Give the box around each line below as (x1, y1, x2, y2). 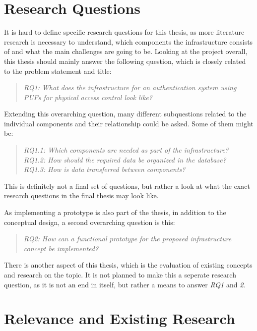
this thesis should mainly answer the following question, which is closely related (4, 55, 246, 66)
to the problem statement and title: (4, 65, 112, 76)
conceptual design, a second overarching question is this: (4, 217, 175, 227)
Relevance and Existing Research (4, 308, 235, 329)
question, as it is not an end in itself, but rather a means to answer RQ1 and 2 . (4, 279, 246, 289)
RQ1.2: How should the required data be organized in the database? (23, 154, 226, 165)
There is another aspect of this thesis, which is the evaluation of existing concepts (4, 260, 253, 270)
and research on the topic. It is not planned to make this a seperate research (4, 270, 236, 279)
